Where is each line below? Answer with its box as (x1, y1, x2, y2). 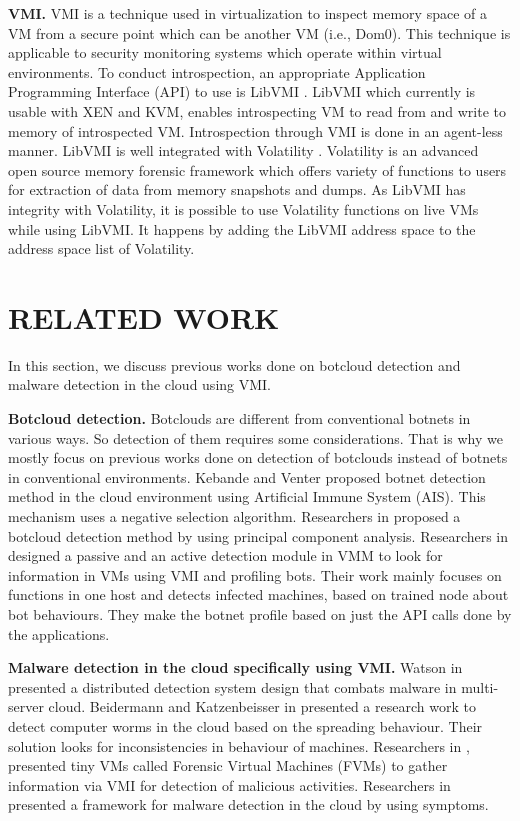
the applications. (8, 623, 110, 644)
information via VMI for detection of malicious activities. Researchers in (8, 774, 451, 795)
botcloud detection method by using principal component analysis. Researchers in (8, 525, 509, 546)
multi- (461, 676, 499, 697)
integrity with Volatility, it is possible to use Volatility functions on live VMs (8, 198, 479, 219)
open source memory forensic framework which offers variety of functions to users (8, 159, 507, 180)
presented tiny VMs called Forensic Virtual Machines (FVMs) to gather (8, 755, 448, 776)
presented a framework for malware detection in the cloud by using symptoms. (8, 794, 489, 815)
